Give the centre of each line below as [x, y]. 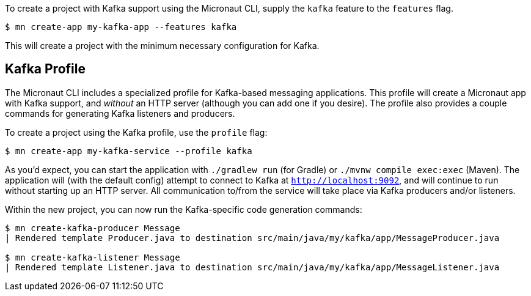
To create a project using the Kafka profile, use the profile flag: [136, 132]
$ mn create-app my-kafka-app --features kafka [121, 27]
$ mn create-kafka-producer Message [93, 228]
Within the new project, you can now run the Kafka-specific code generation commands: [184, 209]
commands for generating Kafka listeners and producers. [120, 113]
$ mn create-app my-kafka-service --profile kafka [129, 151]
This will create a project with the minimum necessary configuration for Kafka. [162, 46]
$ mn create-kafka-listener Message [93, 257]
